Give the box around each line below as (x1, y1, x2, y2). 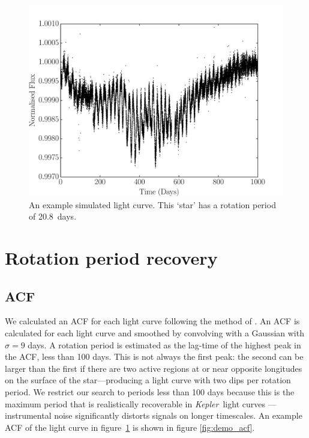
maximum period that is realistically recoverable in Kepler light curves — (5, 397, 277, 410)
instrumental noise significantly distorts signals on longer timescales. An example (5, 409, 302, 422)
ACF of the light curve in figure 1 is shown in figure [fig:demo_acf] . (5, 421, 255, 433)
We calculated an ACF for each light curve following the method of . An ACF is (5, 315, 300, 327)
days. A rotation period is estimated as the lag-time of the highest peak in (28, 338, 301, 351)
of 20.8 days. (29, 210, 77, 223)
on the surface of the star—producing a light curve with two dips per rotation (5, 374, 291, 386)
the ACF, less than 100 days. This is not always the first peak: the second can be (5, 350, 304, 363)
